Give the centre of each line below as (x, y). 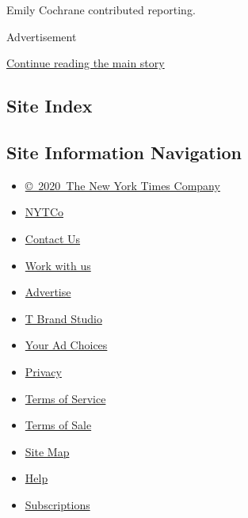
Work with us (58, 265)
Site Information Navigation (124, 152)
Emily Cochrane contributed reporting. (101, 10)
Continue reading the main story (86, 63)
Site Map (47, 451)
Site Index (50, 106)
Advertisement (42, 36)
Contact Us (53, 238)
